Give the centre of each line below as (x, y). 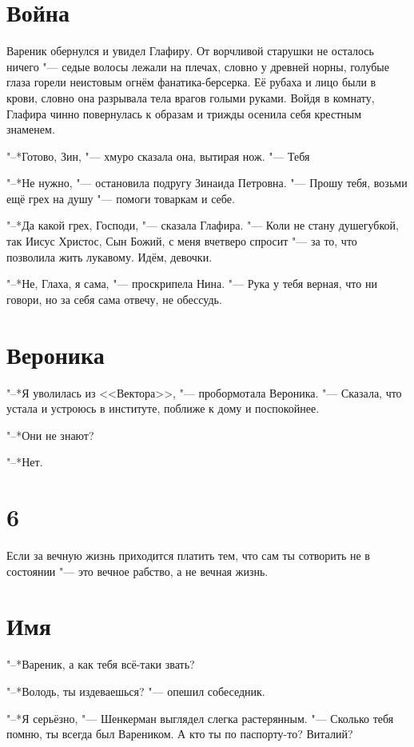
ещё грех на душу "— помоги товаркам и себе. (121, 198)
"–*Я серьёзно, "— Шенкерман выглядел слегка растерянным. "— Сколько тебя (200, 718)
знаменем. (31, 129)
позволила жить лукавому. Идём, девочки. (109, 256)
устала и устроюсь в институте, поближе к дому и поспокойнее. (163, 408)
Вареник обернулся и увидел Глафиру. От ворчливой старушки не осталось (190, 51)
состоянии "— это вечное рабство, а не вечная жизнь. (137, 571)
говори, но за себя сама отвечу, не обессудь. (114, 299)
